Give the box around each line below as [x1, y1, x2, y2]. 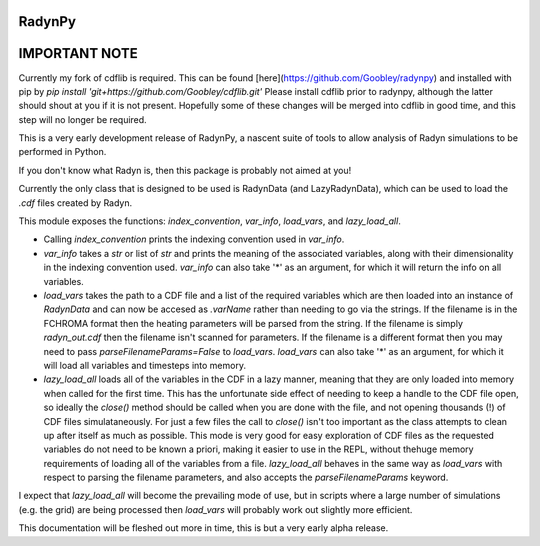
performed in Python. [18, 146, 107, 158]
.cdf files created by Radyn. [18, 196, 133, 209]
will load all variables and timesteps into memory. [43, 359, 247, 371]
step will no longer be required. [18, 113, 147, 125]
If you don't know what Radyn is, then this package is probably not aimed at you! [18, 164, 352, 176]
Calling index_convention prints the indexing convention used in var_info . [43, 233, 345, 245]
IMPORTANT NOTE [18, 45, 139, 62]
